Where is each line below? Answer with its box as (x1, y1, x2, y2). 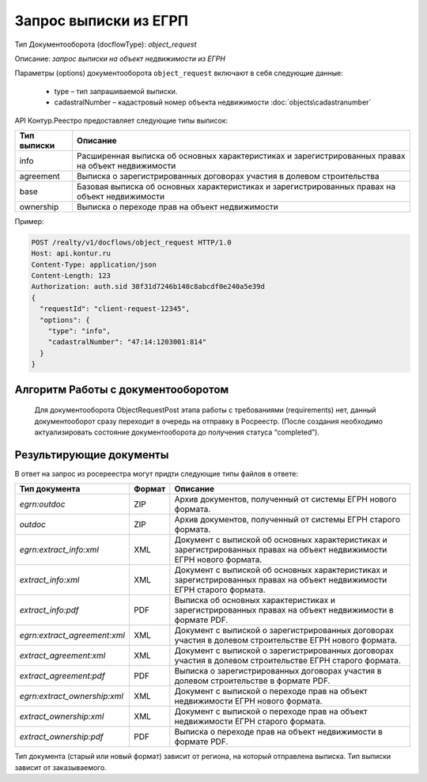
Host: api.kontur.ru (31, 249, 111, 258)
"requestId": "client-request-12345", (40, 305, 190, 313)
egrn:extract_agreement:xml (19, 630, 126, 641)
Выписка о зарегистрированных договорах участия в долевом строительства (76, 170, 380, 181)
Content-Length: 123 (31, 271, 111, 280)
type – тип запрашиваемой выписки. (54, 86, 178, 96)
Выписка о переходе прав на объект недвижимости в (174, 727, 383, 738)
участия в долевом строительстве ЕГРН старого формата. (174, 655, 401, 666)
